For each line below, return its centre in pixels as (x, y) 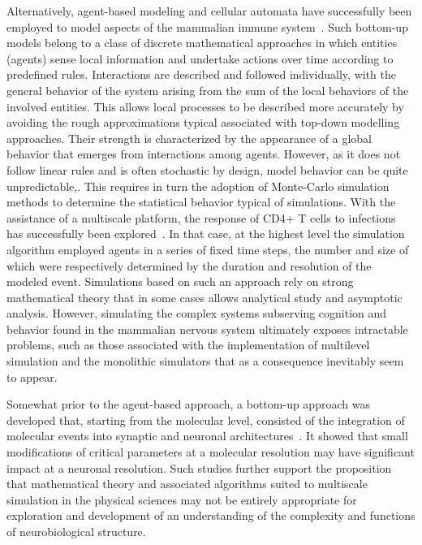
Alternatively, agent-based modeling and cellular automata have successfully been (209, 11)
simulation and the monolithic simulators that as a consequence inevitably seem (205, 361)
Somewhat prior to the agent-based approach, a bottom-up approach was (188, 404)
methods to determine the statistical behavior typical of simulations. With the (201, 202)
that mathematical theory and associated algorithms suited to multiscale (187, 484)
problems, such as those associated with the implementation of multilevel (188, 345)
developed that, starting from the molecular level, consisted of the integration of (206, 420)
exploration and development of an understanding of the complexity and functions (211, 515)
